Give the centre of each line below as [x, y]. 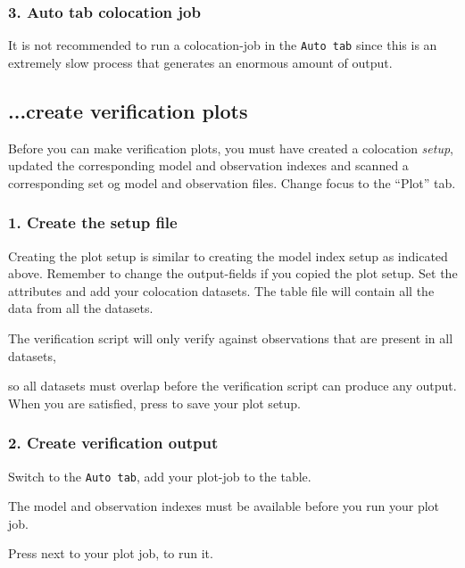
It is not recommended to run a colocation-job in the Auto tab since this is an [223, 45]
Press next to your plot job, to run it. [111, 553]
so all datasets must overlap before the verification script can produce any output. [232, 386]
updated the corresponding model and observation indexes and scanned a [208, 165]
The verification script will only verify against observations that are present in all [231, 338]
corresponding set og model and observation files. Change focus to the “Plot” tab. [232, 182]
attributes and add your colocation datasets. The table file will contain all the [221, 290]
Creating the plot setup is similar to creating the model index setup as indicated [228, 255]
